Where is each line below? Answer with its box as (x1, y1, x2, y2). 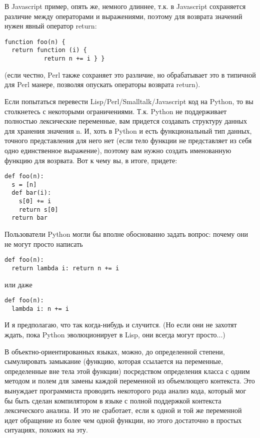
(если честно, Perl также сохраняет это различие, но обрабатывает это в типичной (4, 69, 256, 80)
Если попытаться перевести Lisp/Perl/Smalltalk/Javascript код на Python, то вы (4, 96, 253, 106)
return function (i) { (11, 47, 87, 54)
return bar (11, 214, 47, 222)
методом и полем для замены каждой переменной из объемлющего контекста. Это (4, 375, 255, 386)
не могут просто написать (4, 238, 83, 249)
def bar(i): (11, 189, 51, 197)
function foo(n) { (4, 38, 65, 46)
